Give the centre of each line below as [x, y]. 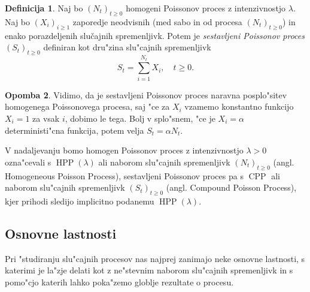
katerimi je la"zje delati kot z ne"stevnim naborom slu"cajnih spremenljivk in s [149, 270]
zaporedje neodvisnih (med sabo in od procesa [157, 21]
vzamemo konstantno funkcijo [239, 106]
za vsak [46, 118]
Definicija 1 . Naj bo [44, 8]
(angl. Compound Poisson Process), [231, 187]
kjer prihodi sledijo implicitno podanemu [80, 201]
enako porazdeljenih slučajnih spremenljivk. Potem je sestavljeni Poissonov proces [155, 35]
